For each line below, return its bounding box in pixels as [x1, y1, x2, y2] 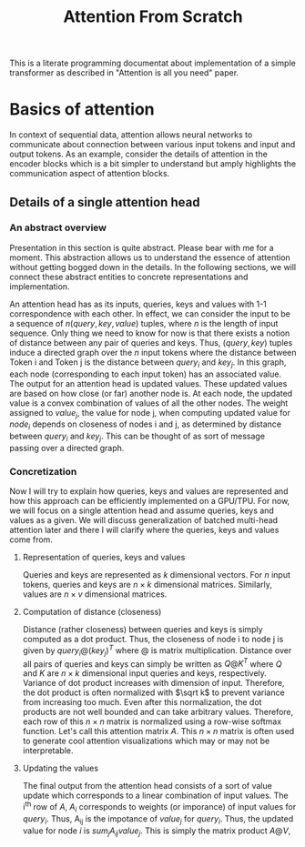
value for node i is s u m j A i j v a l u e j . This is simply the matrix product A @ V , [22, 825, 291, 838]
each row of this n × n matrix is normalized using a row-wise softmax [22, 716, 282, 727]
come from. [9, 534, 53, 545]
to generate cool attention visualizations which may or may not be [22, 735, 270, 747]
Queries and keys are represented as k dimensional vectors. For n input [22, 570, 291, 580]
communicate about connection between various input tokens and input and [9, 139, 296, 150]
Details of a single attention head [9, 194, 200, 210]
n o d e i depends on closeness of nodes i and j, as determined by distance [9, 418, 282, 432]
